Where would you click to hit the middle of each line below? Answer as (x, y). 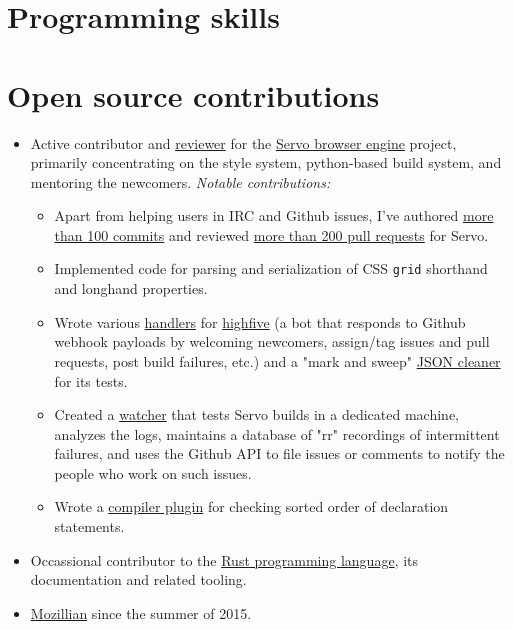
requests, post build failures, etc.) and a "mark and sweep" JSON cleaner (277, 360)
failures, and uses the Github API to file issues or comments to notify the (279, 453)
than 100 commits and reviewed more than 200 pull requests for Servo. (271, 234)
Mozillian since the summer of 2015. (141, 612)
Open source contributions (193, 94)
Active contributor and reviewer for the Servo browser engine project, (243, 142)
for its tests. (91, 380)
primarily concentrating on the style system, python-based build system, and (266, 162)
